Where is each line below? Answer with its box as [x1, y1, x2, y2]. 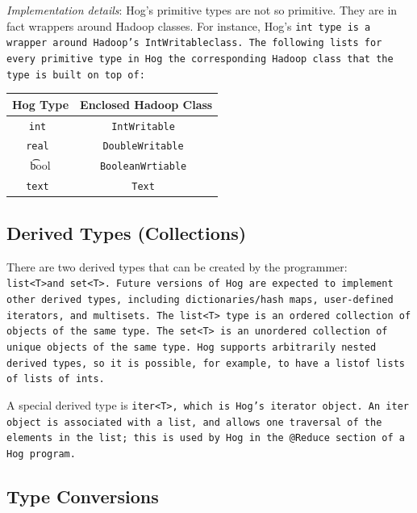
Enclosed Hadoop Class [80, 95, 213, 112]
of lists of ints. [6, 373, 105, 385]
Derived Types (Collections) [6, 220, 247, 245]
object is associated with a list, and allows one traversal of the [6, 416, 382, 428]
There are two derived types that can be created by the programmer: [6, 258, 348, 275]
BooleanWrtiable [99, 161, 187, 173]
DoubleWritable [102, 141, 184, 153]
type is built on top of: [6, 69, 145, 81]
